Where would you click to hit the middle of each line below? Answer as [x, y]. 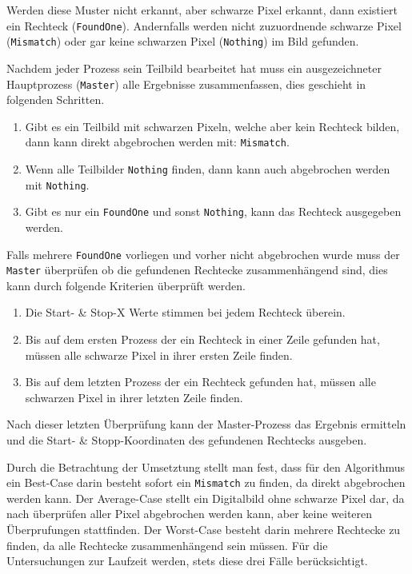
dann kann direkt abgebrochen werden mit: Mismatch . [157, 142]
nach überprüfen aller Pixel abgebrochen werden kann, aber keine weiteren [190, 514]
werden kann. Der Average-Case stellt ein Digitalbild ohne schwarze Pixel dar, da [206, 498]
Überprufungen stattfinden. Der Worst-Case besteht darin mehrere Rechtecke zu [204, 530]
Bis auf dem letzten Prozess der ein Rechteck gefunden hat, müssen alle [200, 382]
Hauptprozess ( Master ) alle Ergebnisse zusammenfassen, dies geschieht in [186, 84]
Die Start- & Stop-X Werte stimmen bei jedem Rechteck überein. [185, 312]
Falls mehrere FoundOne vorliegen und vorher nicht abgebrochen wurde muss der [203, 254]
